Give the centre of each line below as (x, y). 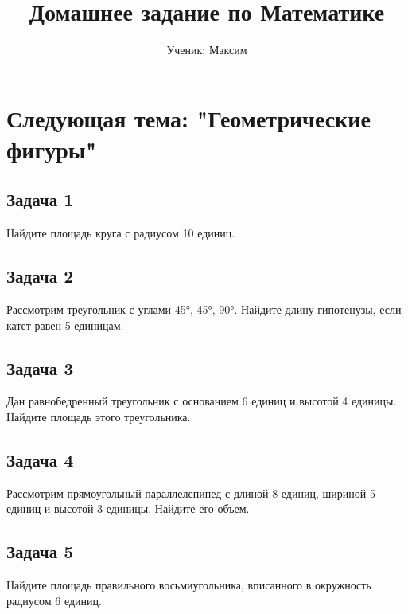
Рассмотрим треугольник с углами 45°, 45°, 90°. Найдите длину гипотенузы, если (204, 309)
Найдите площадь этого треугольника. (99, 417)
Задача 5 (40, 551)
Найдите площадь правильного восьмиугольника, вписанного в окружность (189, 585)
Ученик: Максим (207, 50)
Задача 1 (40, 199)
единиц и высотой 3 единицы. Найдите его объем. (128, 508)
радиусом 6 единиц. (54, 600)
